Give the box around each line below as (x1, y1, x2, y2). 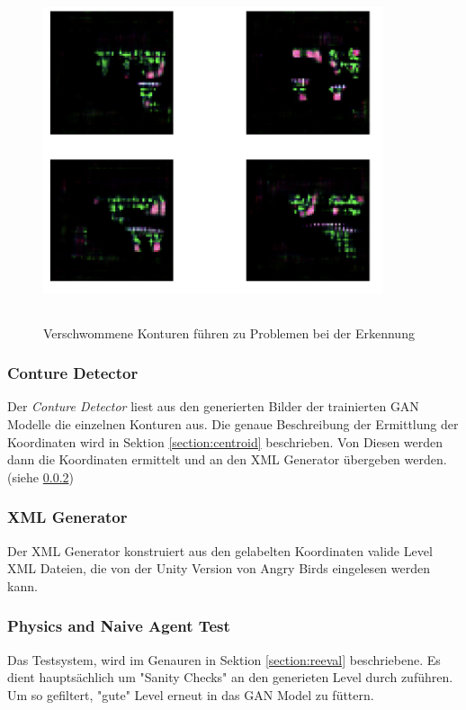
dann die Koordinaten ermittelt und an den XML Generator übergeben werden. (7, 450, 447, 469)
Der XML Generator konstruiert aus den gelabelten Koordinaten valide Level (7, 541, 433, 560)
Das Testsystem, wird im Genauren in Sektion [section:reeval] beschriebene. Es (7, 650, 441, 669)
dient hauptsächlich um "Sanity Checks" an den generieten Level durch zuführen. (7, 668, 453, 687)
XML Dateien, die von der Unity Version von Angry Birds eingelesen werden (7, 559, 431, 578)
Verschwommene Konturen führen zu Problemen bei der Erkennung (43, 323, 415, 342)
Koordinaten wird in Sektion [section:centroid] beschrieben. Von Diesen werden (7, 432, 444, 451)
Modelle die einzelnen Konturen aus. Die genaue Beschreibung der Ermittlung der (7, 414, 459, 433)
